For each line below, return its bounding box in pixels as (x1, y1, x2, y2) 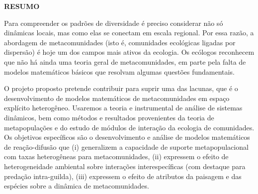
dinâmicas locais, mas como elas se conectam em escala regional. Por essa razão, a (4, 27, 254, 38)
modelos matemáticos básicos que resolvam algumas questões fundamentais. (4, 66, 235, 77)
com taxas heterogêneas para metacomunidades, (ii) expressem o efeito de (4, 151, 229, 162)
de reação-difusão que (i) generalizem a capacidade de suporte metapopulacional (4, 141, 249, 152)
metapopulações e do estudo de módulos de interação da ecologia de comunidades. (4, 122, 255, 132)
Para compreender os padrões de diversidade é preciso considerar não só (4, 17, 223, 28)
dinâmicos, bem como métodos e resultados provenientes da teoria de (4, 112, 214, 122)
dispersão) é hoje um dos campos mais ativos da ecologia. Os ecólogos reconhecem (4, 47, 255, 57)
